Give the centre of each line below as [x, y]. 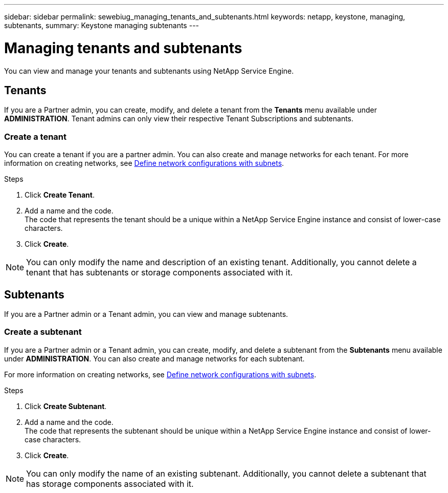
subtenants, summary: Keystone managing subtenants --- [102, 25]
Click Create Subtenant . [66, 406]
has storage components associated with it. [110, 484]
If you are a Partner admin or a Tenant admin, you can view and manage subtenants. [146, 314]
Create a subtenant [43, 332]
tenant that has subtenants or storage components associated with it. [160, 273]
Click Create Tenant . [60, 195]
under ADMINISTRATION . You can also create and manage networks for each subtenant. [154, 358]
